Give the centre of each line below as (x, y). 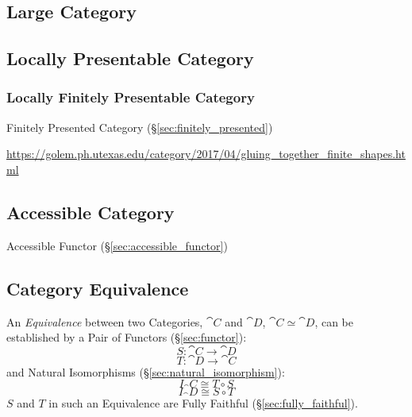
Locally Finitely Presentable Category (131, 97)
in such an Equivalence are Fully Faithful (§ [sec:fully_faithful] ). (203, 403)
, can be (334, 321)
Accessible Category (90, 212)
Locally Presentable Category (130, 58)
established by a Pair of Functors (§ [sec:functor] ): (127, 337)
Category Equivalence (98, 288)
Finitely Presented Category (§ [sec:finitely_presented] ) (140, 127)
